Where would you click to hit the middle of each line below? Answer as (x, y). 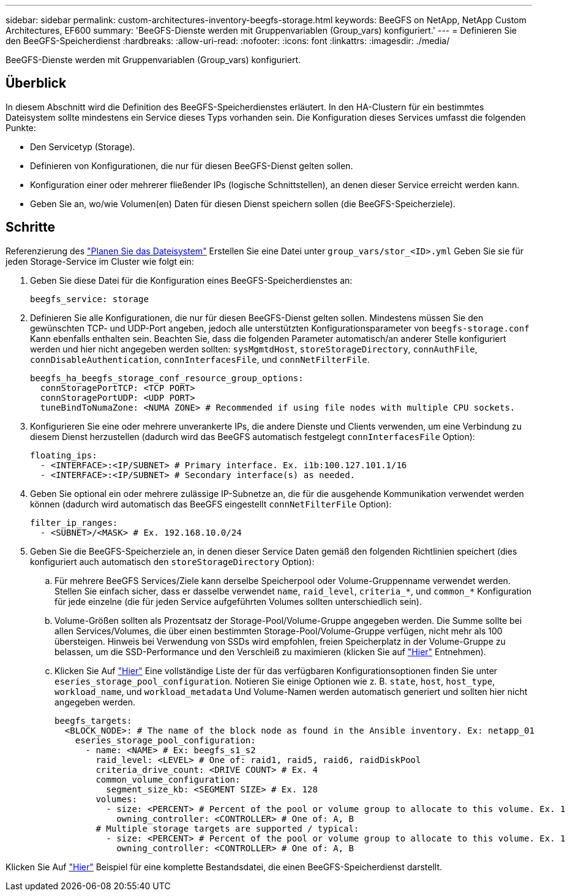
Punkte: (21, 127)
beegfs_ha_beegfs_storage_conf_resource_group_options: (167, 378)
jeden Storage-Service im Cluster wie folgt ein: (100, 261)
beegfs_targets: (93, 720)
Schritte (30, 227)
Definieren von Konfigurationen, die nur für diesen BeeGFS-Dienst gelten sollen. (192, 165)
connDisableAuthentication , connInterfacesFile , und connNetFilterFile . (200, 359)
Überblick (36, 83)
